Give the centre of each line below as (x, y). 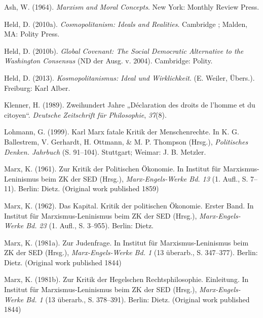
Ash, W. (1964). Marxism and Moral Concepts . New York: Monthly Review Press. (132, 7)
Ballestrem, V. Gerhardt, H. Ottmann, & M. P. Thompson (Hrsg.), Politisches (126, 141)
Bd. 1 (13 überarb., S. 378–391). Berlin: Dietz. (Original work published (138, 299)
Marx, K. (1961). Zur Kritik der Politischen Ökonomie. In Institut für (112, 169)
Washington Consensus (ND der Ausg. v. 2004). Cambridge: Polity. (108, 61)
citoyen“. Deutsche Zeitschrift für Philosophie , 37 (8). (85, 114)
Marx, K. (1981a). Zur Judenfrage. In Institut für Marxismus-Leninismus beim (126, 242)
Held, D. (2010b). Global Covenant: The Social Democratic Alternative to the (124, 50)
